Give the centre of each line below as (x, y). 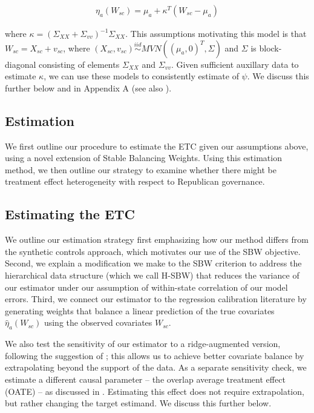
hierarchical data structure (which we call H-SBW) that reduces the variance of (152, 275)
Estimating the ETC (70, 214)
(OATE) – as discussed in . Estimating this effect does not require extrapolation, (155, 391)
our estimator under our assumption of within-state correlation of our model (146, 287)
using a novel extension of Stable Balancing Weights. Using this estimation (143, 158)
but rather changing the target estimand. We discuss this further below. (138, 403)
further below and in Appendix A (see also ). (88, 88)
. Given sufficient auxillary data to (235, 64)
